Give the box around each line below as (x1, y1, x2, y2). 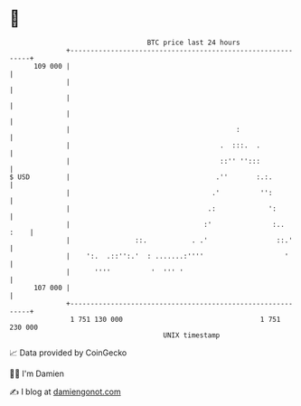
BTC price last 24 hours (146, 38, 241, 47)
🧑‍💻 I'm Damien (9, 368, 65, 379)
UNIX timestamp (163, 330, 221, 340)
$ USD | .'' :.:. (9, 172, 273, 182)
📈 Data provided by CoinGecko (9, 347, 127, 358)
